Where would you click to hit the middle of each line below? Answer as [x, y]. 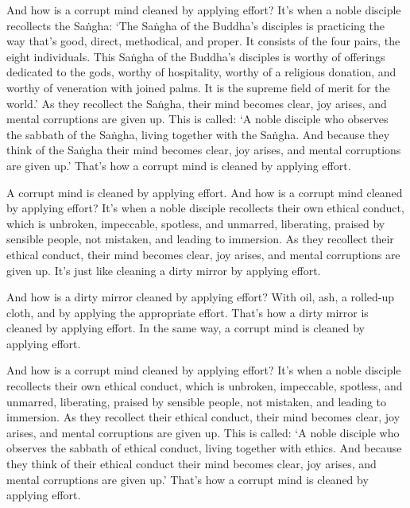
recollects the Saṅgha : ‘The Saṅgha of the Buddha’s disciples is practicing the [195, 25]
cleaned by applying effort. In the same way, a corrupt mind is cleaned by [186, 328]
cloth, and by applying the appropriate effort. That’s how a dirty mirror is [188, 312]
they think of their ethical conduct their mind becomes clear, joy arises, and [191, 464]
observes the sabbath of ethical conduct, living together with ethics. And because [204, 448]
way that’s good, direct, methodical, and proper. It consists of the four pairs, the [203, 41]
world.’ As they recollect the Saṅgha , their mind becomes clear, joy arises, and [197, 103]
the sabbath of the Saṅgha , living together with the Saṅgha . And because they [198, 134]
